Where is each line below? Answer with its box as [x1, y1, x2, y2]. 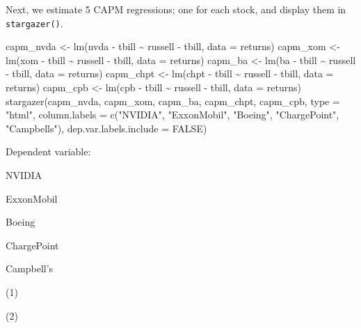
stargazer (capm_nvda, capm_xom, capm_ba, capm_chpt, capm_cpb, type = [6, 93, 340, 108]
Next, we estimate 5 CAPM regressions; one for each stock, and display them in [6, 2, 346, 16]
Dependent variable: [6, 144, 91, 159]
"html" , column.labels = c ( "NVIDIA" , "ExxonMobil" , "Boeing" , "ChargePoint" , [6, 107, 339, 122]
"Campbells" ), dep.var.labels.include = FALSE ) [6, 120, 207, 135]
